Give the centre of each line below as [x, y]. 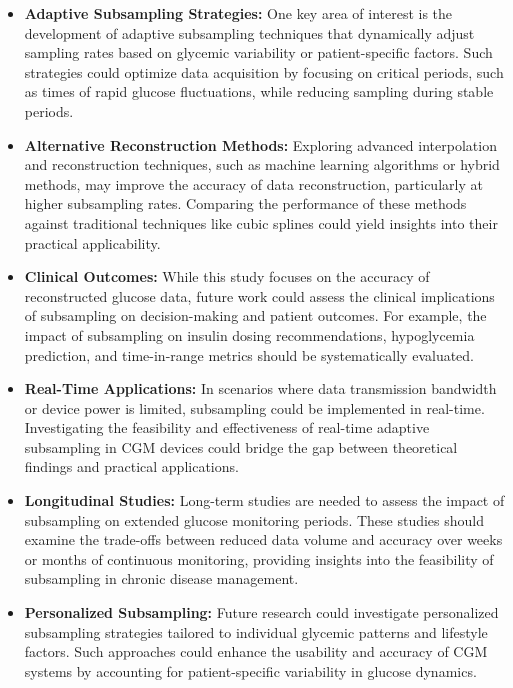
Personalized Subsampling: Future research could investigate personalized [261, 612]
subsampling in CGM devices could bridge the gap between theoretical [241, 446]
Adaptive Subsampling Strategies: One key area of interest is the [238, 13]
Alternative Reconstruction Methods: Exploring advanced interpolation [260, 144]
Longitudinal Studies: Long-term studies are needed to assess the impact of [264, 500]
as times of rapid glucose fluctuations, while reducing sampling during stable [259, 91]
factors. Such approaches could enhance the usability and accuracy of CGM [256, 651]
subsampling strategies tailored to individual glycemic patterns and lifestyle [256, 631]
